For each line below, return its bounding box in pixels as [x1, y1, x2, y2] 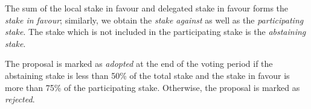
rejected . [5, 93, 35, 105]
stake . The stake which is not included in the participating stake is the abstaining [5, 25, 306, 38]
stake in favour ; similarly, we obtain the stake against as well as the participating [5, 13, 304, 26]
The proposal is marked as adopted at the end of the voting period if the [5, 57, 273, 70]
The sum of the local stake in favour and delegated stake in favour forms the [5, 2, 289, 14]
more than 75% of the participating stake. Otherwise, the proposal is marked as [5, 81, 300, 93]
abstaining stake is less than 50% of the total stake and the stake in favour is [5, 69, 290, 81]
